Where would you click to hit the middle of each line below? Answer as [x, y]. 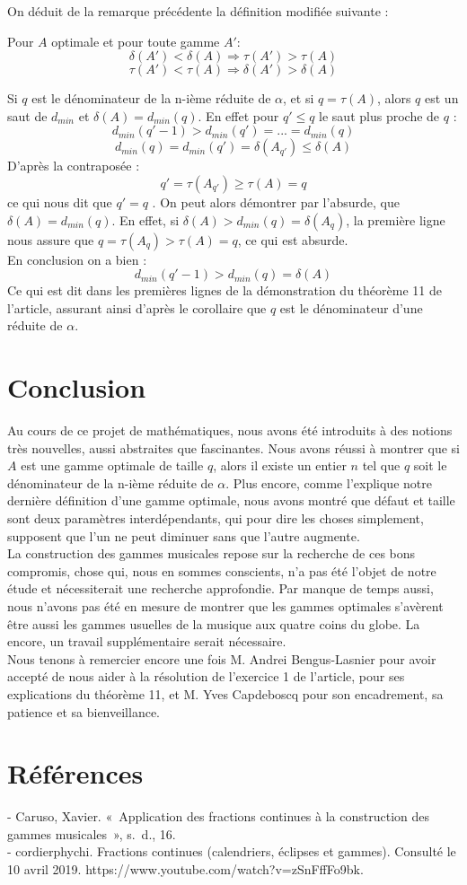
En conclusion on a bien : [77, 259]
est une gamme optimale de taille [112, 465]
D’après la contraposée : [74, 166]
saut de [27, 115]
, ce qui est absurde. [293, 239]
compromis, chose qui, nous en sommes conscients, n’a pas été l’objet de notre [222, 570]
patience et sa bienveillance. [84, 711]
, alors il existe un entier [280, 465]
